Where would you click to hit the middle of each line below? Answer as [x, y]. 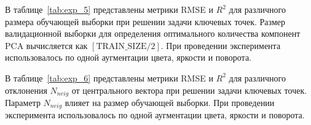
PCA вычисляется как [46, 45]
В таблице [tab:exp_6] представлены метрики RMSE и [109, 78]
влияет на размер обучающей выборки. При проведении [170, 103]
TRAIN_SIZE [121, 46]
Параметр [23, 103]
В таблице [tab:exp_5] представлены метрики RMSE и [109, 9]
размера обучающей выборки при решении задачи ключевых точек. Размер [145, 21]
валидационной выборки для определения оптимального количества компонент [153, 33]
